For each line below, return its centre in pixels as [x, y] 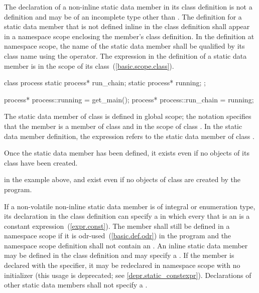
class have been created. [41, 162]
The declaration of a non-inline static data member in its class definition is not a [128, 7]
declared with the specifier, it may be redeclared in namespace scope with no [122, 265]
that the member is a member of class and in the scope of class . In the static [123, 126]
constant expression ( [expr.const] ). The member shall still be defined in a [117, 226]
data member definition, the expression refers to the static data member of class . [129, 136]
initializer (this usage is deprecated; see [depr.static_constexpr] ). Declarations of [128, 275]
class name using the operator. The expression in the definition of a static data [125, 55]
